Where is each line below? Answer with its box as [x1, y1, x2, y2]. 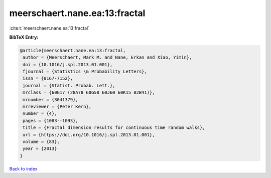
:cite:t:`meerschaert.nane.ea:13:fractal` [9, 25, 90, 31]
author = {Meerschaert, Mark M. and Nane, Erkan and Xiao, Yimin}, [23, 55, 192, 60]
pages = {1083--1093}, [23, 118, 79, 123]
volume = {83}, [23, 139, 60, 144]
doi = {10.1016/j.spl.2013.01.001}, [23, 62, 113, 67]
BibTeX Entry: [9, 34, 39, 40]
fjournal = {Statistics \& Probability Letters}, [23, 69, 148, 75]
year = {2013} [23, 146, 57, 151]
